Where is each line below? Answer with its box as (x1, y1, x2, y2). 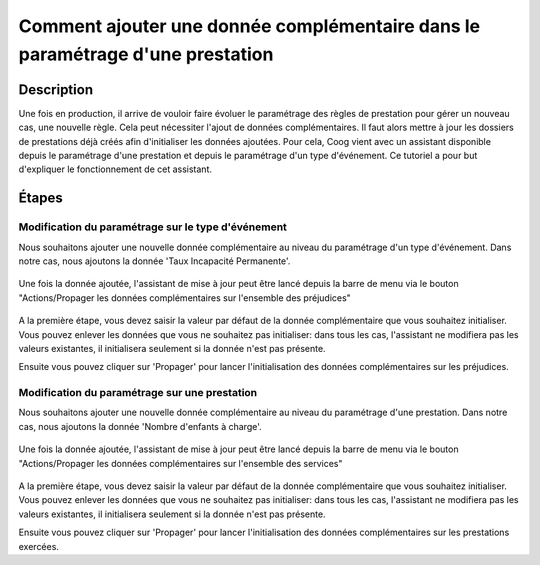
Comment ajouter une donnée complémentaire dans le (18, 15, 480, 37)
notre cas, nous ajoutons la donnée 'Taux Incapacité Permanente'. (18, 255, 291, 267)
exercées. (18, 540, 60, 552)
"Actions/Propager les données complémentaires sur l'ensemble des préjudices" (18, 291, 352, 304)
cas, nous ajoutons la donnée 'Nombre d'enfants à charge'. (18, 420, 262, 432)
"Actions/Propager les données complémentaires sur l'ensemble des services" (18, 457, 343, 469)
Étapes (18, 190, 64, 207)
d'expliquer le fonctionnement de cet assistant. (18, 163, 213, 175)
